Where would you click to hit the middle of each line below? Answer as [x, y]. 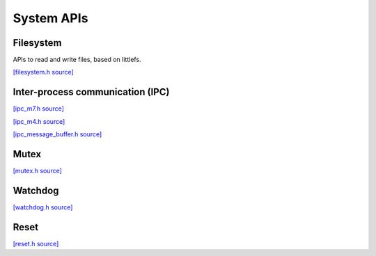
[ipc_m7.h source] [38, 109]
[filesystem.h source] [44, 72]
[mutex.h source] [38, 171]
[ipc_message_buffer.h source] [57, 134]
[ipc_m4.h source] [39, 121]
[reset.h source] [36, 243]
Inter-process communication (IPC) [91, 92]
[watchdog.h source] [43, 207]
